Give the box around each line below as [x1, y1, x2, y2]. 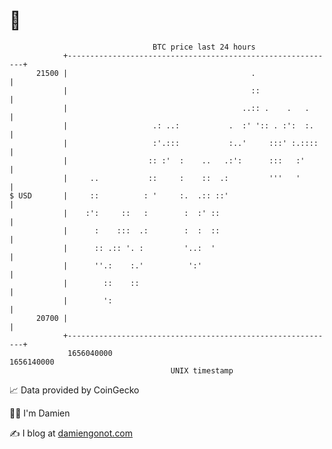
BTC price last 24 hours [152, 42, 256, 52]
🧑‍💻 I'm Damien [9, 407, 71, 419]
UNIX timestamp [170, 365, 234, 376]
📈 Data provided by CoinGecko [9, 384, 140, 396]
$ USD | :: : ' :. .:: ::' [9, 190, 229, 201]
